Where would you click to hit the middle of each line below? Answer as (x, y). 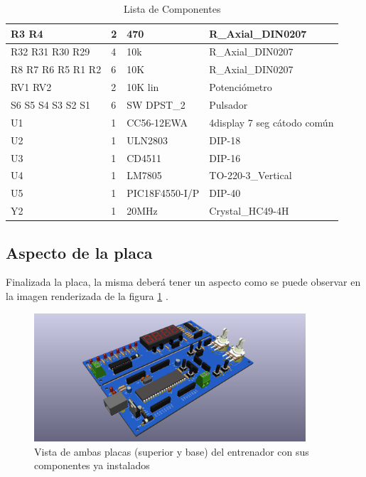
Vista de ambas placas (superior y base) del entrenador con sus (172, 451)
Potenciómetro (241, 87)
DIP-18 (225, 140)
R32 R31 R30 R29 (50, 52)
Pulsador (228, 104)
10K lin (143, 87)
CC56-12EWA (157, 122)
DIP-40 (225, 193)
